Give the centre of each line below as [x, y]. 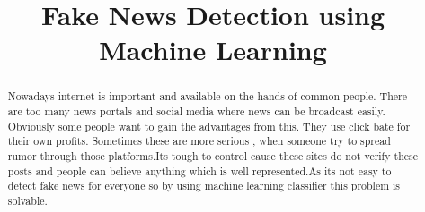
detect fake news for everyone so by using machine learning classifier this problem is [204, 186]
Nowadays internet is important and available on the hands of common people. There [208, 96]
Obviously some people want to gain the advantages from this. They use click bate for [209, 126]
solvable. [27, 200]
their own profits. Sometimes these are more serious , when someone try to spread [199, 141]
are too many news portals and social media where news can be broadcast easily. [196, 111]
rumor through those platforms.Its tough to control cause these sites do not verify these [212, 155]
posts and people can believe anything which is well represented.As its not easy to [199, 170]
